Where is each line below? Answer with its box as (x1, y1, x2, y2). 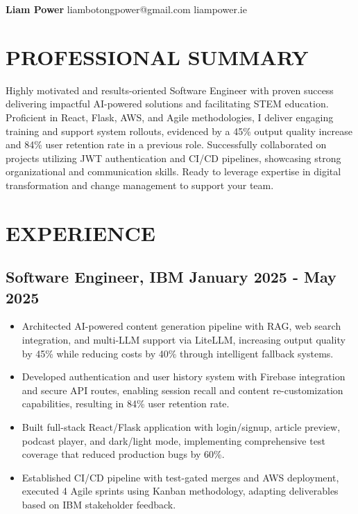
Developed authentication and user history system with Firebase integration (22, 369, 346, 384)
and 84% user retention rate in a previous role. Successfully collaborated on (6, 137, 327, 152)
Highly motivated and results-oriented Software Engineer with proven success (6, 82, 334, 97)
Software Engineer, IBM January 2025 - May (6, 266, 336, 287)
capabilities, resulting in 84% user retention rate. (22, 396, 230, 411)
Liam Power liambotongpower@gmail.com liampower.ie (6, 2, 247, 16)
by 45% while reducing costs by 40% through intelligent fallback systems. (22, 346, 334, 360)
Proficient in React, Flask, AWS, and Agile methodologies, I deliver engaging (6, 109, 334, 124)
